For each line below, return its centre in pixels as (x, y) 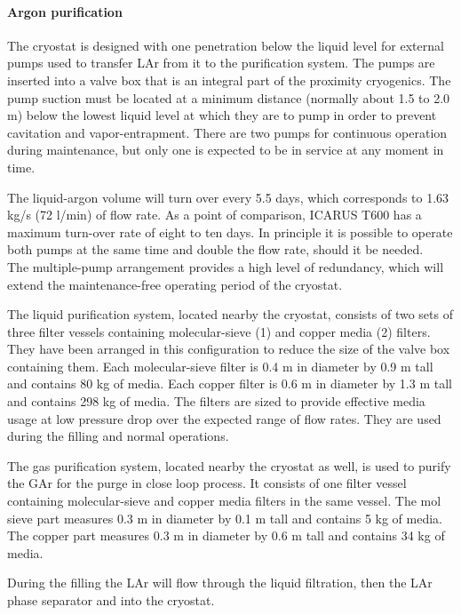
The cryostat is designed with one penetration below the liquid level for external (226, 45)
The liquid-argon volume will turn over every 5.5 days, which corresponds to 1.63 (228, 197)
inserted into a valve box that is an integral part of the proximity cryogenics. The (229, 80)
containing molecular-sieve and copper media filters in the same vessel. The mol (224, 501)
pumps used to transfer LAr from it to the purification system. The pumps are (221, 63)
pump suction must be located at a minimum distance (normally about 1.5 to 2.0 (229, 97)
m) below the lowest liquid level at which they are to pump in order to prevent (222, 115)
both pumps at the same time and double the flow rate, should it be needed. (215, 249)
